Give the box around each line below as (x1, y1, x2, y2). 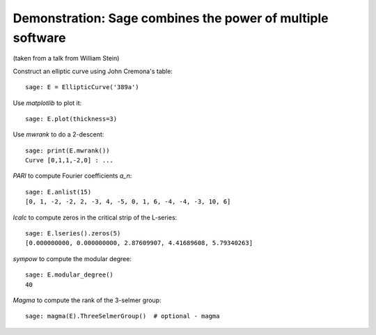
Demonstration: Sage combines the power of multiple (13, 10, 329, 26)
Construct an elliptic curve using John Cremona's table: (13, 67, 173, 75)
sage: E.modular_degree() (25, 271, 114, 279)
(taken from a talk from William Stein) (13, 54, 120, 63)
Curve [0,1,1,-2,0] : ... (25, 157, 114, 164)
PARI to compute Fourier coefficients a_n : (13, 171, 132, 180)
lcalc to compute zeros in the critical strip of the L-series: (13, 213, 178, 221)
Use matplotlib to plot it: (13, 98, 82, 107)
